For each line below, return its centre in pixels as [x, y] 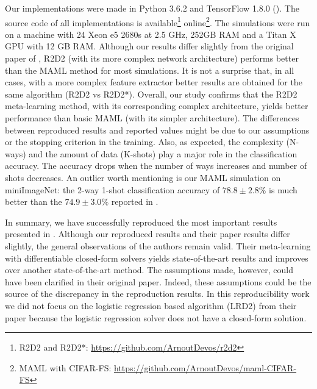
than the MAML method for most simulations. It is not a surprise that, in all [150, 70]
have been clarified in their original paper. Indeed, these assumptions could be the [158, 281]
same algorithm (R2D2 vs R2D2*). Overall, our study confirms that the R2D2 [151, 94]
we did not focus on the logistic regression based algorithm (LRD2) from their [151, 305]
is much [283, 189]
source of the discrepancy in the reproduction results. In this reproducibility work [157, 294]
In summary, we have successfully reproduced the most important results [141, 222]
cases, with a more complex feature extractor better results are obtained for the [154, 82]
